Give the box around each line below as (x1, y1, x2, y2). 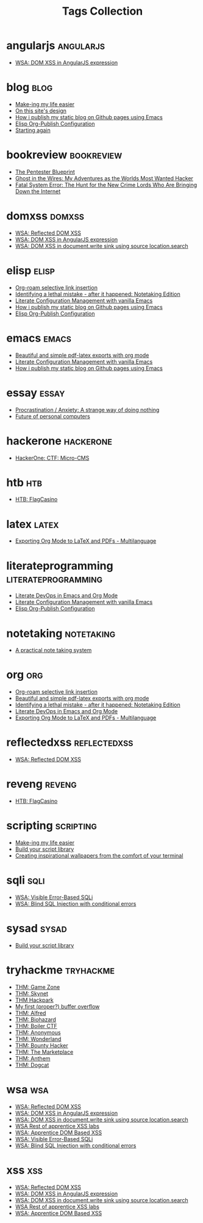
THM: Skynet (15, 990, 49, 997)
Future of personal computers (15, 413, 90, 420)
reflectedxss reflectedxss (6, 735, 134, 749)
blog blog (6, 81, 53, 94)
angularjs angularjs (6, 39, 105, 53)
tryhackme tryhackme (6, 963, 115, 977)
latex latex (6, 517, 59, 531)
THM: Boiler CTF (15, 1022, 58, 1029)
